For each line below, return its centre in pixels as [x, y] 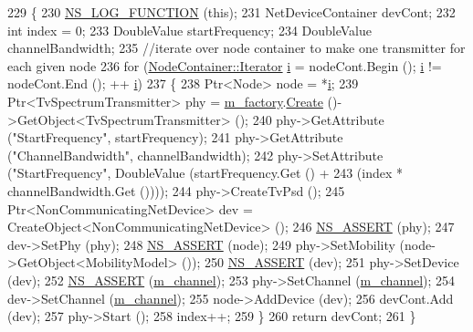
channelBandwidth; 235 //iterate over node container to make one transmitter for [236, 48]
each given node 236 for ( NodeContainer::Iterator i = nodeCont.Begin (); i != [225, 65]
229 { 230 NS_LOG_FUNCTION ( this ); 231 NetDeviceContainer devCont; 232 [231, 12]
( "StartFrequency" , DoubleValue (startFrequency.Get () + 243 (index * [205, 173]
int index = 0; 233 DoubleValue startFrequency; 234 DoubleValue [190, 30]
